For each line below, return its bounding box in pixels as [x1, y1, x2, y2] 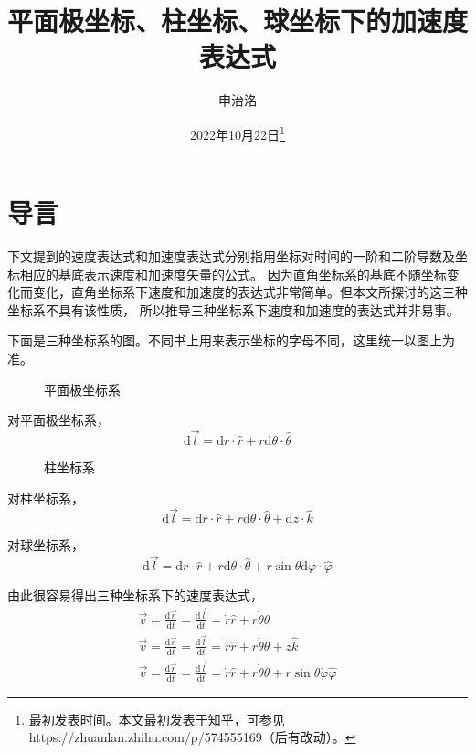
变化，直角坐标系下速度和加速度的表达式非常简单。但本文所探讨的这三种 [32, 282, 468, 302]
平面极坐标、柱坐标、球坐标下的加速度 [7, 2, 469, 39]
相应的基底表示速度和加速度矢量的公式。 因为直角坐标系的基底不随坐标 [19, 264, 447, 283]
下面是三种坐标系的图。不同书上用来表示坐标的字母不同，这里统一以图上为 [7, 331, 455, 350]
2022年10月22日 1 [190, 122, 285, 143]
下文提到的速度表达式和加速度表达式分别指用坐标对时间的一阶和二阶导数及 [7, 247, 455, 266]
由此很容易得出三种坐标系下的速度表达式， [7, 586, 263, 605]
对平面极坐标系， [7, 410, 110, 430]
